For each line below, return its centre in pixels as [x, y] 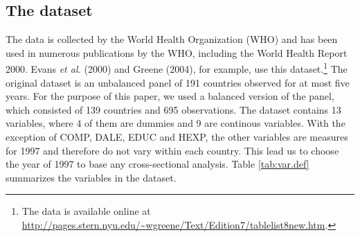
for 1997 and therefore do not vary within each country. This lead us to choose [172, 150]
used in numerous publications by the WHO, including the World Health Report [177, 52]
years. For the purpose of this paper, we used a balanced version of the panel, [170, 96]
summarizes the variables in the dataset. [91, 177]
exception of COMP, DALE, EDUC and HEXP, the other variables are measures [177, 137]
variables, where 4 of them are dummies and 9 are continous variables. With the [175, 123]
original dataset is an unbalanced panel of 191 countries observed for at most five [178, 82]
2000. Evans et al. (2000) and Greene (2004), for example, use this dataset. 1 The [177, 68]
